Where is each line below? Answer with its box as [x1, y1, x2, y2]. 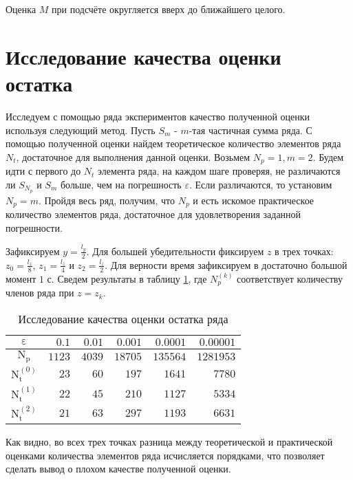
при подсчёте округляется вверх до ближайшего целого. [52, 2, 286, 16]
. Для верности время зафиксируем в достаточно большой [105, 257, 347, 272]
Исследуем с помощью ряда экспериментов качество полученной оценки [6, 109, 310, 123]
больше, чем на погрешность [60, 177, 182, 191]
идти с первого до [6, 164, 81, 178]
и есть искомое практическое [193, 193, 314, 207]
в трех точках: [275, 243, 334, 258]
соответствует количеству [237, 271, 343, 285]
